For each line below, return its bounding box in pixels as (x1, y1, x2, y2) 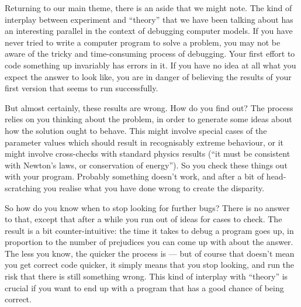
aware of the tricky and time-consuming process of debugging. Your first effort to (5, 47, 295, 60)
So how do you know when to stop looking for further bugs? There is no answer (5, 201, 290, 213)
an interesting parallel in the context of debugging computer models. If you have (5, 25, 293, 37)
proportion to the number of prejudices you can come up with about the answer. (5, 236, 293, 248)
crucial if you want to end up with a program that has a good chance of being (5, 281, 284, 294)
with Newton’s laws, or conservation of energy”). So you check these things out (5, 158, 288, 171)
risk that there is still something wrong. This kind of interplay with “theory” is (5, 270, 288, 282)
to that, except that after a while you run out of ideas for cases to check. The (5, 213, 282, 225)
